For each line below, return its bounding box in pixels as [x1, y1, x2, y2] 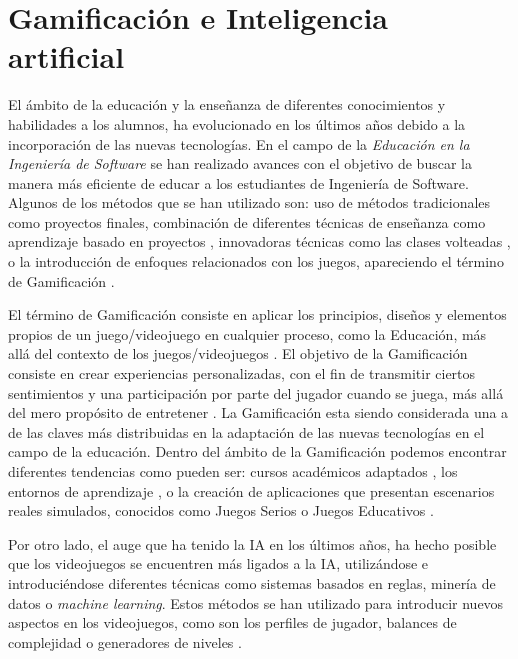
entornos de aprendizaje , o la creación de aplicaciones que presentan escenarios [8, 480, 495, 501]
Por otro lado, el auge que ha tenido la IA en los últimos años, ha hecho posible [8, 533, 497, 554]
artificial [8, 36, 125, 77]
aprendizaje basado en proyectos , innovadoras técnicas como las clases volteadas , [8, 231, 511, 252]
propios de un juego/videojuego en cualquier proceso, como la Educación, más [8, 323, 487, 344]
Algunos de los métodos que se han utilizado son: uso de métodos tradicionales [8, 192, 491, 213]
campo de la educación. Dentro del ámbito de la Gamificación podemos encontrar [8, 441, 507, 462]
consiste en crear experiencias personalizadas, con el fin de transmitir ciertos [8, 363, 476, 384]
